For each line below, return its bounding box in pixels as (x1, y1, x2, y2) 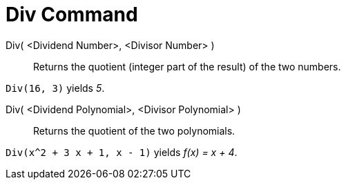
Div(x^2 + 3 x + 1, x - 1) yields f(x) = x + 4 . (6, 146, 238, 158)
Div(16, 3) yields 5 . (6, 81, 105, 94)
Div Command (6, 3, 138, 26)
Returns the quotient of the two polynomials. (33, 124, 236, 137)
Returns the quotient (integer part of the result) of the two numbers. (33, 60, 341, 72)
